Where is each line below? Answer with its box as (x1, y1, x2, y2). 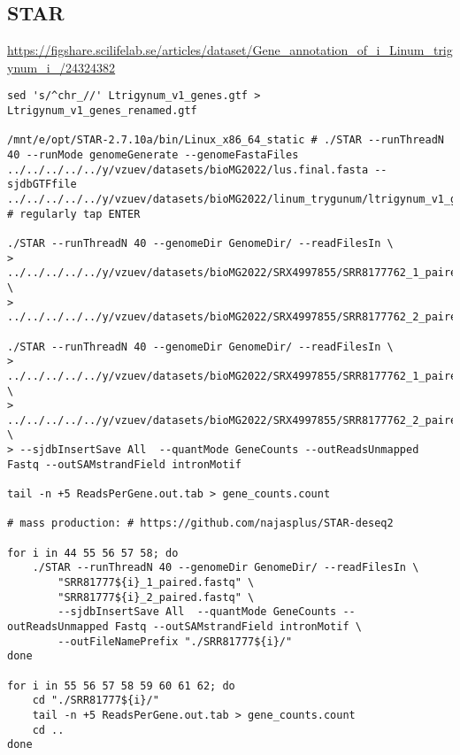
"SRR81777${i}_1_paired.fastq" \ (57, 576, 255, 589)
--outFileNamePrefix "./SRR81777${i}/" (57, 635, 293, 648)
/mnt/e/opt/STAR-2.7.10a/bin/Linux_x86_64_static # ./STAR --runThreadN (7, 134, 444, 147)
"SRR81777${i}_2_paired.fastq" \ (57, 590, 255, 604)
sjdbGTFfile (7, 178, 77, 191)
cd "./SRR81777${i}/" (32, 694, 159, 707)
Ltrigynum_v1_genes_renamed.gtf (7, 104, 197, 118)
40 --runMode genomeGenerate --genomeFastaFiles (7, 149, 299, 162)
